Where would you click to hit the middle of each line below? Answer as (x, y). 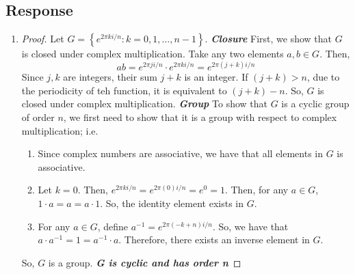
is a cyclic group (315, 104)
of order (38, 117)
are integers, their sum (110, 77)
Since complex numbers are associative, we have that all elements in (181, 153)
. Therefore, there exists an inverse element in (214, 239)
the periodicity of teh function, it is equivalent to (124, 90)
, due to (323, 77)
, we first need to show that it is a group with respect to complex (200, 117)
